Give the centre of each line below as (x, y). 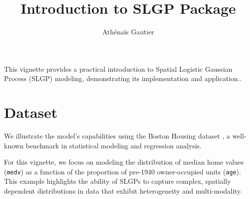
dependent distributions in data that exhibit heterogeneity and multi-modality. (123, 191)
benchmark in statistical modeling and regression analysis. (114, 145)
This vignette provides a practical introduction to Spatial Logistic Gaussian (118, 69)
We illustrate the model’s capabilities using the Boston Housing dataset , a (117, 136)
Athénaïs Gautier (128, 32)
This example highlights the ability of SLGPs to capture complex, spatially (118, 181)
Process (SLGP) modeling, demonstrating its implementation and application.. (123, 78)
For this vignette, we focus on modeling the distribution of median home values (124, 162)
